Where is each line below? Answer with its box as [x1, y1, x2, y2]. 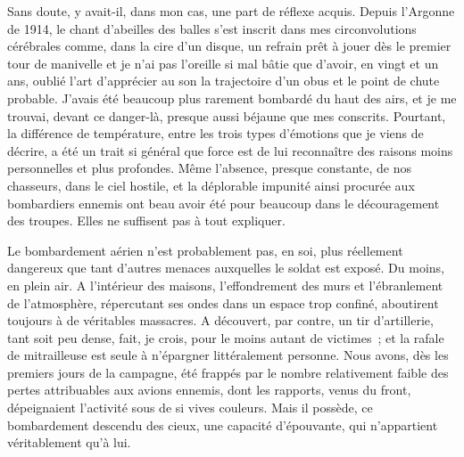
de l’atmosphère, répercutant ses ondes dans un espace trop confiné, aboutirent [7, 293, 439, 312]
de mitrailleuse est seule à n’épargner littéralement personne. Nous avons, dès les [7, 346, 449, 364]
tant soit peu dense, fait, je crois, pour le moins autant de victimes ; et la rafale [7, 328, 444, 347]
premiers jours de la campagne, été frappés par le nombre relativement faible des [7, 363, 449, 381]
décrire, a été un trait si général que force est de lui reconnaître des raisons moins [7, 141, 453, 159]
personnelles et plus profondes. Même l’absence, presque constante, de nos [7, 159, 411, 177]
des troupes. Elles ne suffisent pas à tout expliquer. [7, 211, 286, 230]
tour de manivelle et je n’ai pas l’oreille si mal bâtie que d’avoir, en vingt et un [7, 53, 439, 72]
